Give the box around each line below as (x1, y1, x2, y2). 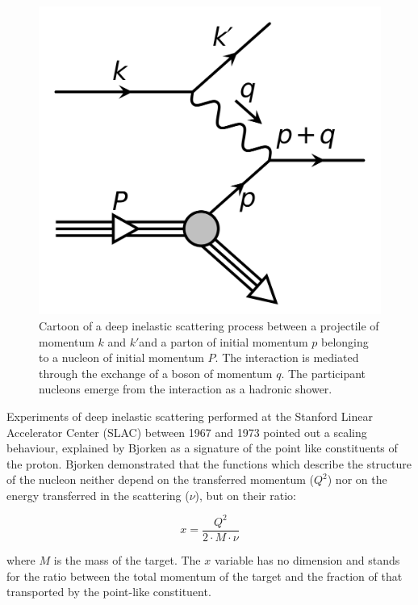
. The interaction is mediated (215, 349, 359, 366)
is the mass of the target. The (53, 552, 201, 569)
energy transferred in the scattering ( (6, 486, 190, 503)
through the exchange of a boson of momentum (39, 364, 273, 381)
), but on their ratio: (194, 486, 296, 503)
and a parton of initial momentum (139, 333, 308, 350)
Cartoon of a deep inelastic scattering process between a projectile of (39, 317, 379, 334)
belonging (321, 333, 369, 350)
